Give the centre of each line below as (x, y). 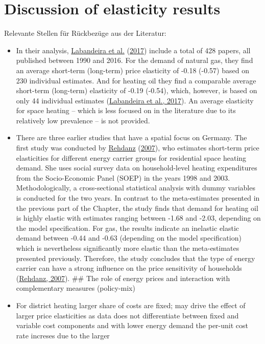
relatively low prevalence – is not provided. (83, 120)
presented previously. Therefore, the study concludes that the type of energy (136, 258)
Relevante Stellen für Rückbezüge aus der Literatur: (85, 33)
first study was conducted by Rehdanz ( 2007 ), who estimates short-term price (138, 148)
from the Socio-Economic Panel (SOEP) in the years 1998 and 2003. (123, 177)
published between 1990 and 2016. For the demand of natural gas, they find (135, 60)
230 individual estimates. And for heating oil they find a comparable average (136, 80)
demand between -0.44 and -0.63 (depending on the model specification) (129, 238)
